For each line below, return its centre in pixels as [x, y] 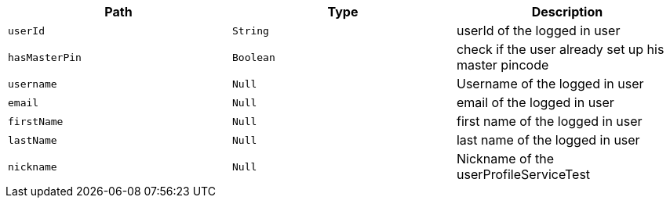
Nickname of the [505, 159]
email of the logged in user [535, 102]
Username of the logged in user [550, 84]
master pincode [502, 65]
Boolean [253, 57]
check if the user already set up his [560, 49]
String [250, 30]
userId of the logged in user [538, 30]
